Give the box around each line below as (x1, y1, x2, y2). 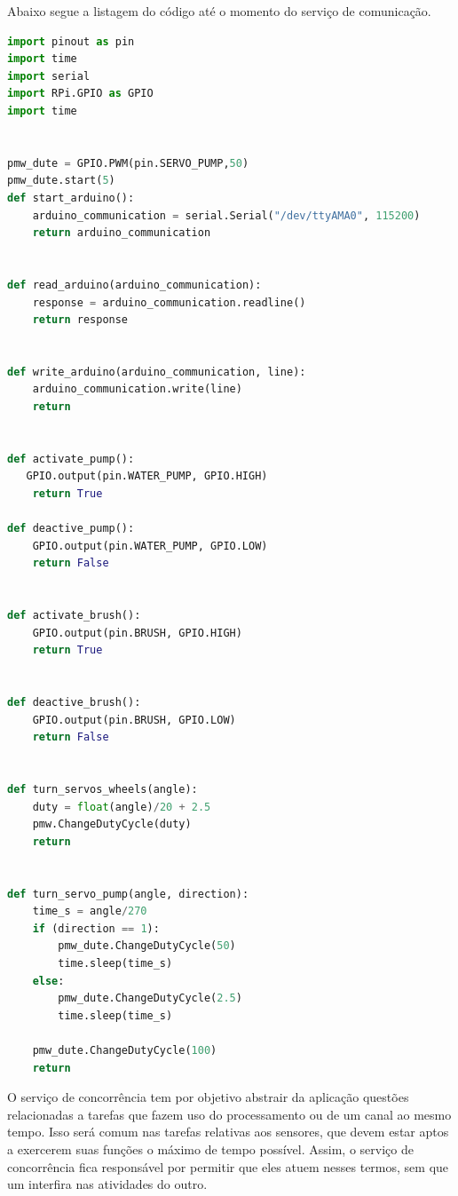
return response (32, 313, 129, 327)
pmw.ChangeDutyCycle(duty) (32, 818, 192, 831)
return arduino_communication (32, 226, 211, 240)
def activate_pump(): (7, 452, 135, 465)
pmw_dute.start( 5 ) (7, 174, 115, 187)
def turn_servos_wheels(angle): (7, 783, 198, 796)
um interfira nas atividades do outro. (7, 1175, 208, 1193)
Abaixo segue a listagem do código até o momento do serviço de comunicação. (7, 2, 431, 20)
